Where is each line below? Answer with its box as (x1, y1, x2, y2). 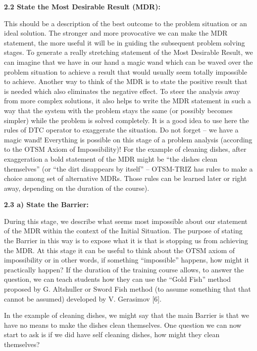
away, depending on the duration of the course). (4, 182, 150, 193)
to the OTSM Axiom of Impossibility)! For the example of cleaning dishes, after (4, 144, 247, 154)
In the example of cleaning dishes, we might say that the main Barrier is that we (4, 310, 249, 320)
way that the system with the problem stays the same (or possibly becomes (4, 105, 233, 115)
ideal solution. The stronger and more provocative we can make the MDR (4, 28, 228, 38)
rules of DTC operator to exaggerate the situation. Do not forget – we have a (4, 125, 239, 135)
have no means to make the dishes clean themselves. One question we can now (4, 319, 242, 330)
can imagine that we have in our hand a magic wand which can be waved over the (4, 56, 253, 67)
